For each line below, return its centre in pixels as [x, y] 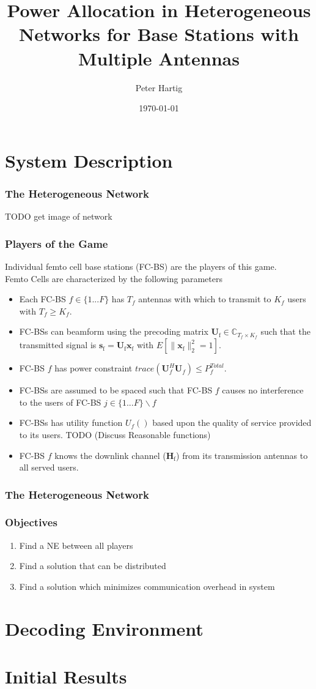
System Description [89, 160]
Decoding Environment [104, 628]
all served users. [49, 467]
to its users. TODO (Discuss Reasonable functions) [115, 434]
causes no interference [263, 390]
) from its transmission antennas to [242, 455]
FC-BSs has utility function [71, 423]
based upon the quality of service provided [232, 423]
